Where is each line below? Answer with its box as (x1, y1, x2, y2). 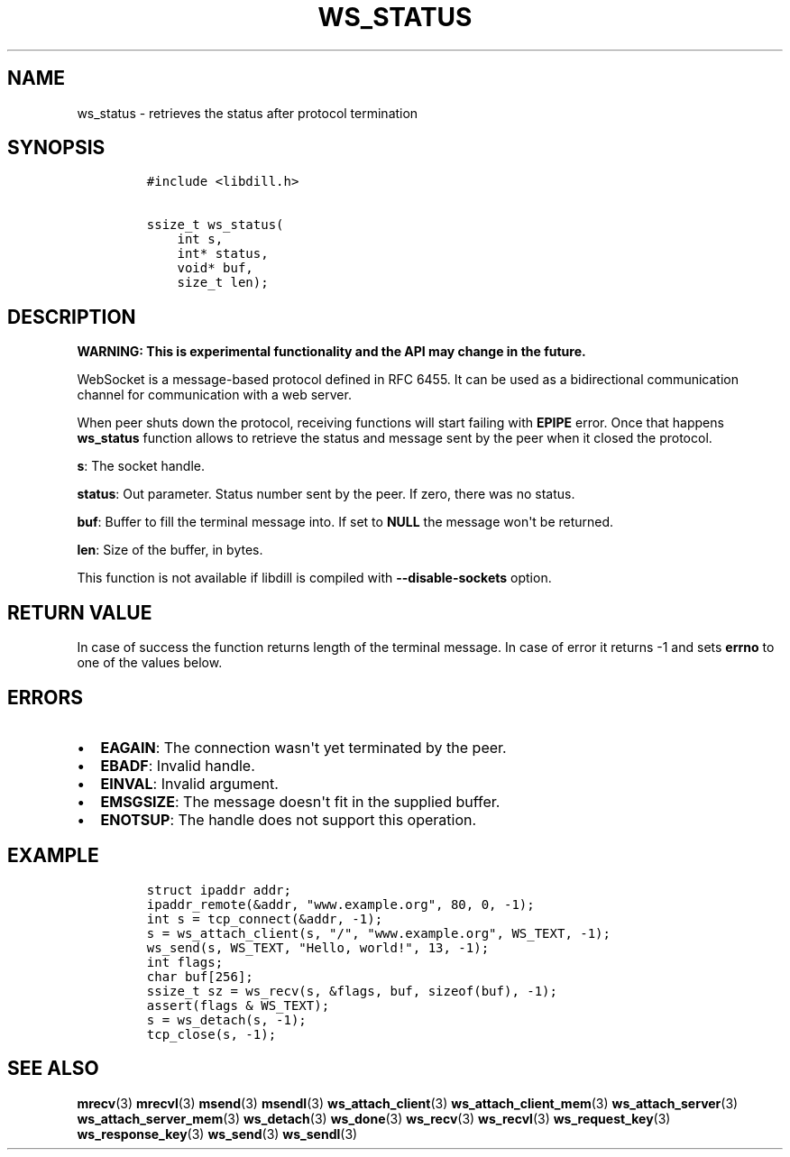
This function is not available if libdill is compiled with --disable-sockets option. (77, 570, 552, 586)
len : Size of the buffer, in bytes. (77, 542, 263, 558)
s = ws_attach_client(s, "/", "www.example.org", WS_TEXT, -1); (146, 925, 611, 941)
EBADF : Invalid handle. (100, 756, 255, 775)
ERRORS (7, 685, 84, 709)
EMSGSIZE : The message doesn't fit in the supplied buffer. (100, 792, 501, 811)
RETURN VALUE (7, 601, 152, 624)
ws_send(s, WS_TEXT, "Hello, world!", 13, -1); (146, 940, 490, 955)
